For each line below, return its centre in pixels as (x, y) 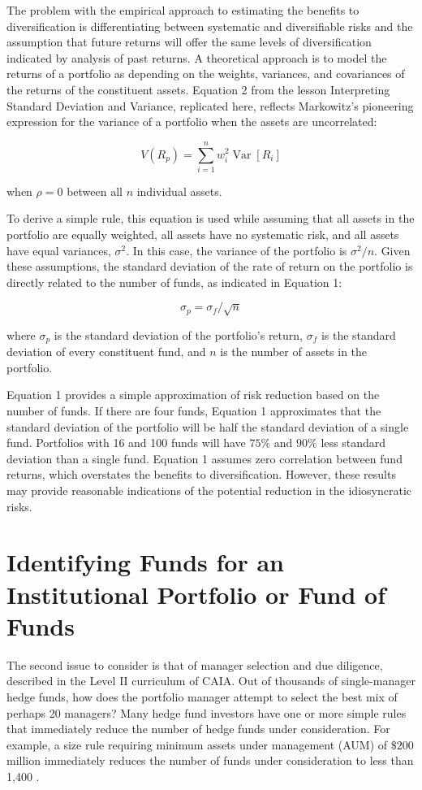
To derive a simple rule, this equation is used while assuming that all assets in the (211, 218)
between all (95, 191)
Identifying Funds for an (145, 562)
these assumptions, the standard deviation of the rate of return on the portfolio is (210, 266)
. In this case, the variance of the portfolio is (237, 250)
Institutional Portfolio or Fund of (196, 594)
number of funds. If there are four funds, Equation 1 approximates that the (194, 411)
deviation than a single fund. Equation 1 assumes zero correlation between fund (205, 458)
